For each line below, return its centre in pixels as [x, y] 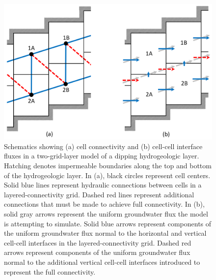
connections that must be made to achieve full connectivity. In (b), [104, 204]
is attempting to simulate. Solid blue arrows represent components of [108, 223]
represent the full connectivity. [50, 271]
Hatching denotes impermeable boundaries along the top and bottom [108, 165]
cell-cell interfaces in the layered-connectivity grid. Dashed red [98, 242]
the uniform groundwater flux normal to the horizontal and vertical [105, 233]
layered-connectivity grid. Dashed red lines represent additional [99, 194]
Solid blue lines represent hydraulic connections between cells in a [103, 185]
